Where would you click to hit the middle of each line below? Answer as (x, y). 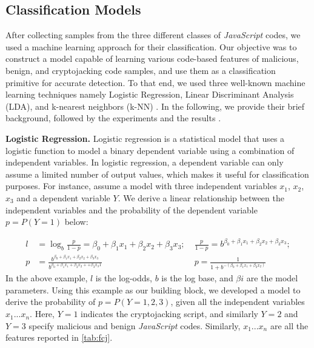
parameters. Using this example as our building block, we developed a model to (153, 289)
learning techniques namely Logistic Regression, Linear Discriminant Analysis (150, 94)
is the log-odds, (124, 278)
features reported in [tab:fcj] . (59, 337)
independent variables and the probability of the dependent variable (132, 209)
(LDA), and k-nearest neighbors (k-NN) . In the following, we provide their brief (155, 106)
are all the (289, 325)
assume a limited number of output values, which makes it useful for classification (157, 174)
